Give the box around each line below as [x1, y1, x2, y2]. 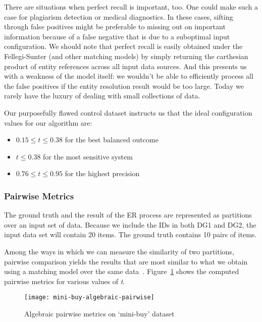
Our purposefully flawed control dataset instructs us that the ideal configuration [4, 107, 252, 118]
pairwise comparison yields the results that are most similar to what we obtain [4, 256, 248, 266]
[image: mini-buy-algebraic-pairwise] [24, 294, 154, 301]
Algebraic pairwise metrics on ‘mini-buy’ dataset [24, 308, 175, 318]
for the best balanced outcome [65, 134, 159, 145]
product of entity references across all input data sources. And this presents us [4, 61, 247, 71]
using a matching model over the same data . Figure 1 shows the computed [4, 266, 239, 277]
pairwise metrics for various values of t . [4, 276, 125, 286]
